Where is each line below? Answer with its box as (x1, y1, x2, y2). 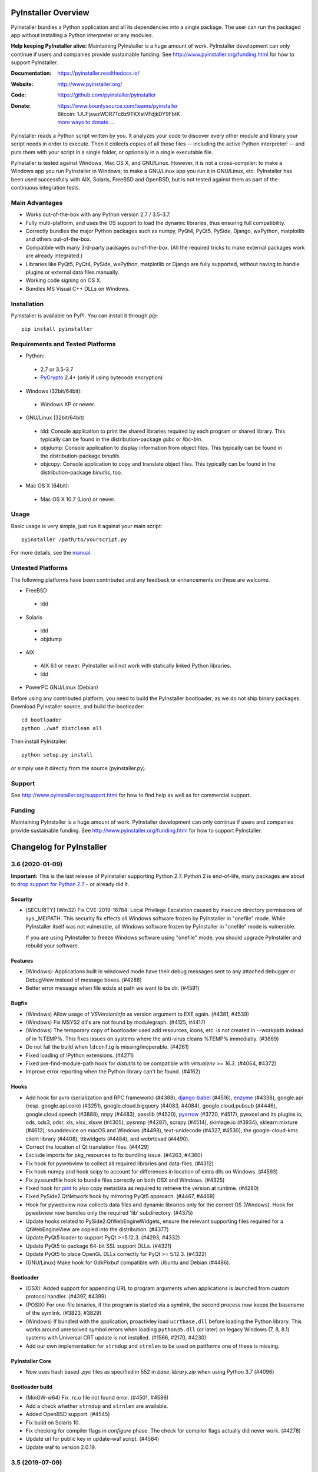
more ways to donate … (57, 118, 115, 126)
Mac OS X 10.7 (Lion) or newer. (40, 495, 116, 503)
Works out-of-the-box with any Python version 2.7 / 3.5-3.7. (25, 211, 171, 218)
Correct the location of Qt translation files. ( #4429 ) (25, 1143, 150, 1151)
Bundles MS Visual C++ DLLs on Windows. (25, 285, 130, 292)
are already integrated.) (25, 252, 83, 259)
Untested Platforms (11, 564, 68, 572)
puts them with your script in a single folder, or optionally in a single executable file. (11, 148, 214, 155)
